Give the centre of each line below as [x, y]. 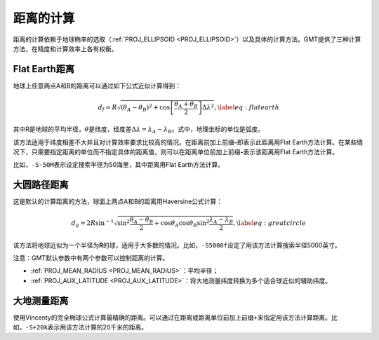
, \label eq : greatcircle [270, 223]
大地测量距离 [41, 300]
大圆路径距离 [41, 185]
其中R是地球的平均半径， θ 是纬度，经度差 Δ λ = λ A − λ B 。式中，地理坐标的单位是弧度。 [139, 130]
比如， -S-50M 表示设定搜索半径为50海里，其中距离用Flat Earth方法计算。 [119, 165]
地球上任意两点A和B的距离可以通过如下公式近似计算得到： [97, 86]
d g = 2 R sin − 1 [93, 223]
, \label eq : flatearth [247, 107]
